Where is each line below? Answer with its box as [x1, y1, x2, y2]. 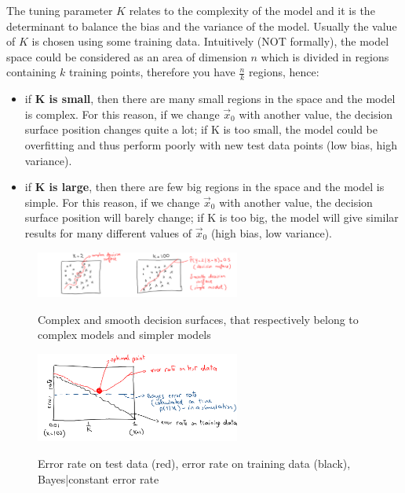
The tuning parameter [6, 2, 113, 18]
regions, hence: [249, 64, 319, 80]
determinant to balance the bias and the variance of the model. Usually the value [6, 17, 397, 34]
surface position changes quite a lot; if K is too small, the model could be [24, 121, 378, 138]
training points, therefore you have [69, 64, 235, 80]
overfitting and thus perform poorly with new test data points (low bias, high [24, 136, 397, 153]
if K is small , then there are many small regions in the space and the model [24, 90, 396, 107]
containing [6, 64, 57, 80]
